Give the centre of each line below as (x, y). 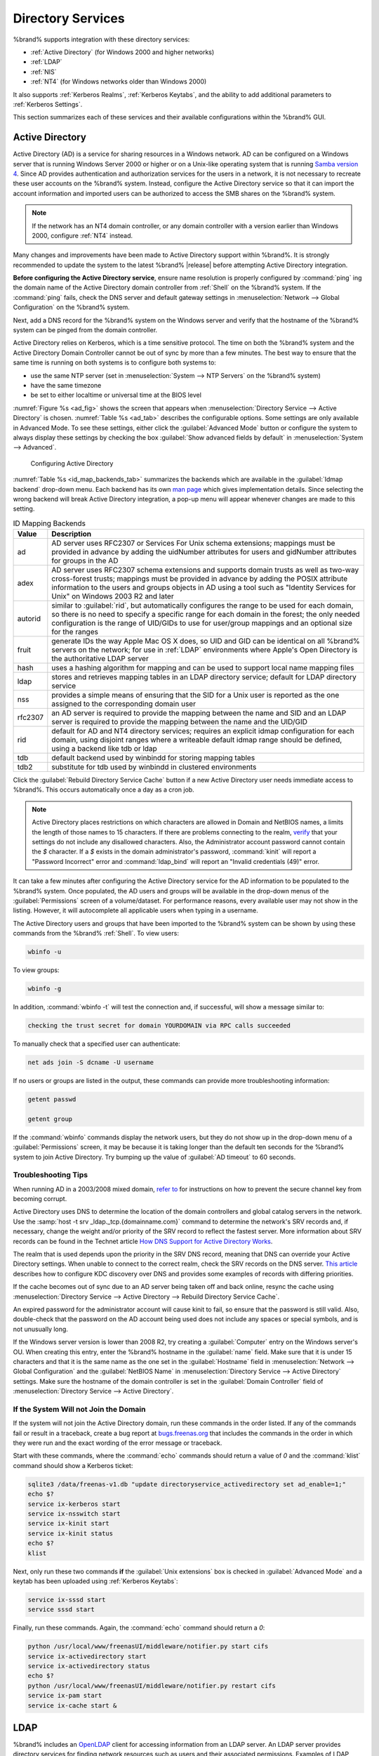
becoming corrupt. (40, 1199)
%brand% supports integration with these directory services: (101, 39)
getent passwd (52, 1099)
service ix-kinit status (71, 1533)
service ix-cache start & (72, 1705)
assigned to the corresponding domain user (124, 704)
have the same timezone (66, 385)
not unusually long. (40, 1329)
